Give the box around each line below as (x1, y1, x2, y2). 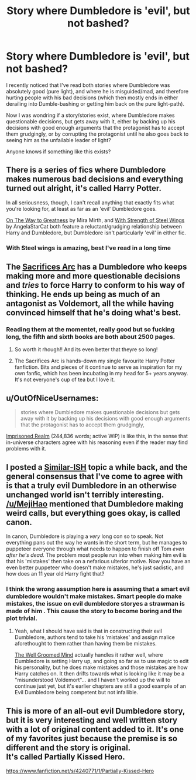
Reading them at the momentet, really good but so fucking (6, 325, 175, 333)
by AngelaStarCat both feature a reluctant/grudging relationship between (6, 223, 183, 230)
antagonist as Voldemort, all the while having (6, 298, 174, 309)
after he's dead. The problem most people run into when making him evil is (6, 551, 187, 559)
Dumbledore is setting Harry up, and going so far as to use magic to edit (14, 658, 189, 665)
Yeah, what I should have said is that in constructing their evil (14, 627, 163, 635)
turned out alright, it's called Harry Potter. (6, 183, 162, 193)
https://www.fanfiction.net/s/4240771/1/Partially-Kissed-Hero (6, 768, 154, 775)
